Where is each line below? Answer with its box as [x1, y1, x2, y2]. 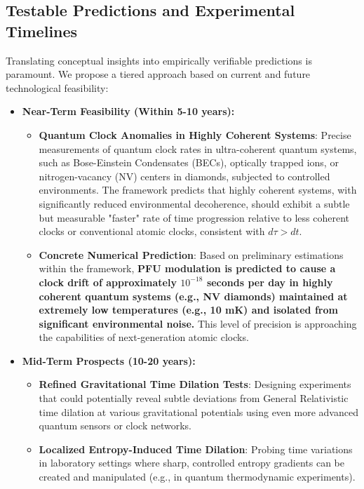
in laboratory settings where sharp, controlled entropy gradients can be [39, 455, 344, 470]
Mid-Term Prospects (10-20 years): [22, 353, 196, 368]
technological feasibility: [6, 80, 109, 95]
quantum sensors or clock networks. [39, 418, 191, 433]
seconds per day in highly [206, 274, 333, 289]
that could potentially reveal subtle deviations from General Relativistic [39, 391, 349, 406]
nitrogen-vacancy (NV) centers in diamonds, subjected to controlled [39, 168, 330, 183]
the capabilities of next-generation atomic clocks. [39, 330, 249, 344]
